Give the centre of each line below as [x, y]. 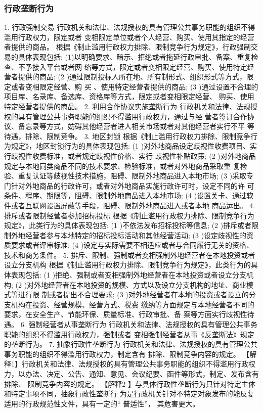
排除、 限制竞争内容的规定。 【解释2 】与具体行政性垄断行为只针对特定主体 [130, 383]
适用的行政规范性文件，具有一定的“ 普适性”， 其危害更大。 [102, 403]
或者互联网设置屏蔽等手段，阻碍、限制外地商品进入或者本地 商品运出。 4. [133, 205]
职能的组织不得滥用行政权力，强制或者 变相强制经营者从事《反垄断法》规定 [129, 334]
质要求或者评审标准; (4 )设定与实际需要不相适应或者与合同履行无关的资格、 [129, 245]
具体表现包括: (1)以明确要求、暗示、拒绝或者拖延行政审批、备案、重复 [135, 57]
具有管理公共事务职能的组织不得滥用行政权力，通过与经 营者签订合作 [133, 116]
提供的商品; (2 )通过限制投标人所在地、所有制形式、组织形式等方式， [132, 77]
